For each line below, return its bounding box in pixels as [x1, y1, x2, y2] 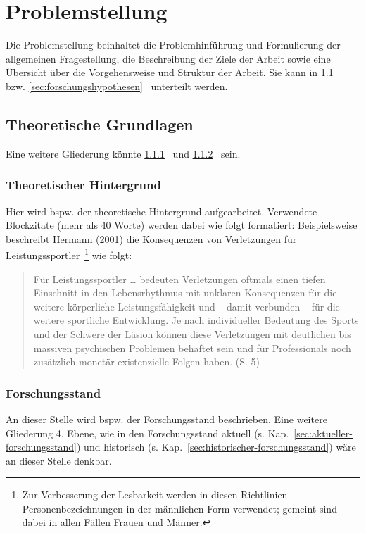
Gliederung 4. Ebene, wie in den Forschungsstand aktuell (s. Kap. [6, 425, 289, 440]
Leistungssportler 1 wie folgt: [6, 246, 132, 262]
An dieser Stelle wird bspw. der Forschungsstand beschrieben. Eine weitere [6, 411, 327, 426]
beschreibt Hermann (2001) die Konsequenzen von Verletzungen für [6, 231, 297, 246]
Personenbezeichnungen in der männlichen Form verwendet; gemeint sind [22, 501, 337, 515]
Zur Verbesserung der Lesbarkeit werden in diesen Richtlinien [22, 487, 288, 502]
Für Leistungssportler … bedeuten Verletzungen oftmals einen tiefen [33, 271, 326, 286]
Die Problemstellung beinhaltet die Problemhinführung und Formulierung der [6, 37, 341, 52]
